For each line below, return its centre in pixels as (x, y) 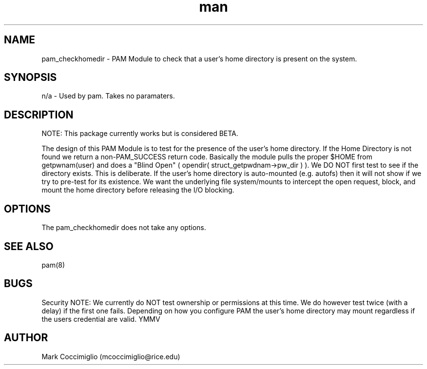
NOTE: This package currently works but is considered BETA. (140, 134)
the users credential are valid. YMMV (101, 319)
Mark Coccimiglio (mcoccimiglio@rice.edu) (111, 356)
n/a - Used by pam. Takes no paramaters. (108, 96)
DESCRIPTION (39, 115)
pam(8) (53, 265)
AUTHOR (26, 338)
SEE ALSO (29, 246)
